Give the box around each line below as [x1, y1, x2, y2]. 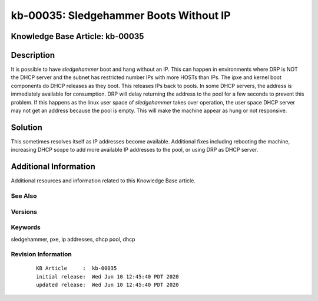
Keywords [11, 223, 41, 231]
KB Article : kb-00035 [36, 265, 117, 271]
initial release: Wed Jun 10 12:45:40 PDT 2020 [36, 273, 179, 280]
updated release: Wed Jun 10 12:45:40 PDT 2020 [36, 282, 179, 289]
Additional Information [11, 162, 95, 172]
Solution [11, 122, 42, 132]
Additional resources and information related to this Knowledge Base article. [11, 177, 196, 184]
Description [11, 50, 55, 60]
